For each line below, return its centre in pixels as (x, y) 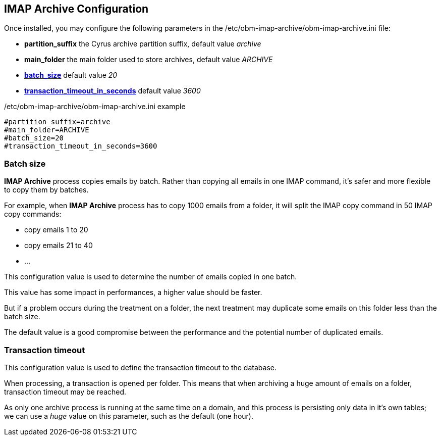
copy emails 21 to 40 (59, 246)
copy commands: (33, 214)
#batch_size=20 (34, 138)
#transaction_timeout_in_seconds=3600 (81, 146)
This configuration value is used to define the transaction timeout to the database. (140, 367)
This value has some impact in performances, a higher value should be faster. (133, 292)
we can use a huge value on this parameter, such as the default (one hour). (129, 416)
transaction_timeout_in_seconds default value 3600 (113, 91)
